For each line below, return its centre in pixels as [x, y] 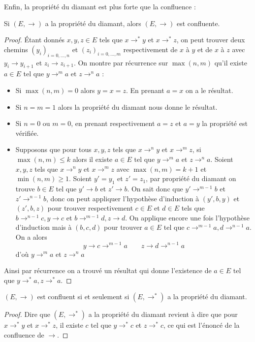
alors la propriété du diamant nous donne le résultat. [138, 107]
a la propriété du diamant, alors [93, 23]
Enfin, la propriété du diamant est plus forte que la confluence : [100, 6]
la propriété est [225, 123]
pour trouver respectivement [90, 208]
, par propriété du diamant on [191, 178]
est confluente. [198, 23]
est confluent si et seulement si [83, 296]
